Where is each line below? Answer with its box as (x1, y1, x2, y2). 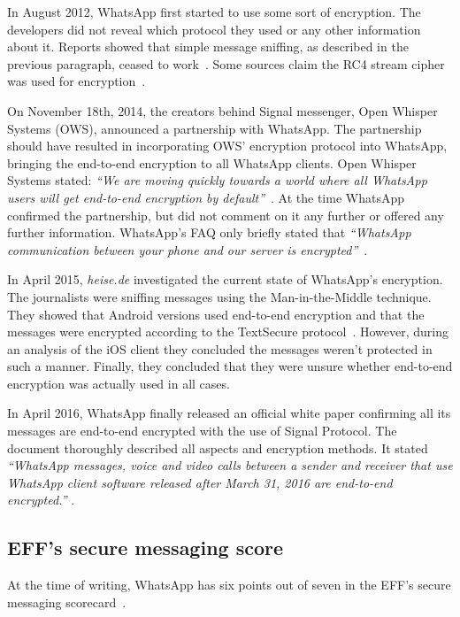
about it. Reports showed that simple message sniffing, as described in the (7, 37, 409, 56)
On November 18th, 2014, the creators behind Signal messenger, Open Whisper (7, 101, 438, 120)
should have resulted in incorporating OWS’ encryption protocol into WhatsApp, (7, 136, 448, 155)
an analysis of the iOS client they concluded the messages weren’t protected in (7, 339, 433, 358)
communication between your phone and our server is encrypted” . (7, 240, 368, 258)
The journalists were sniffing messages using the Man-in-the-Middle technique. (7, 287, 432, 305)
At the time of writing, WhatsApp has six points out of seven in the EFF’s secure (7, 575, 451, 594)
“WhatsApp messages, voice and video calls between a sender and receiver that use (7, 456, 453, 474)
